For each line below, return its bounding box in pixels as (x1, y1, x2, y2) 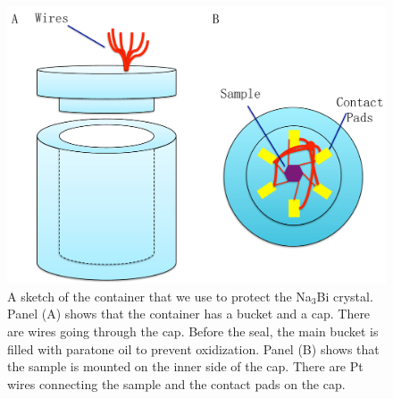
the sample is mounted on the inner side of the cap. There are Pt (7, 357, 364, 376)
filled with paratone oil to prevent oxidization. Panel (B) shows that (7, 339, 380, 358)
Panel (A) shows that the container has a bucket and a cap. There (7, 304, 371, 323)
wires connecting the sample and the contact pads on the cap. (7, 374, 346, 393)
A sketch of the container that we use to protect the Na (7, 286, 312, 305)
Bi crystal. (316, 286, 373, 305)
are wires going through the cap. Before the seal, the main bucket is (7, 322, 379, 341)
